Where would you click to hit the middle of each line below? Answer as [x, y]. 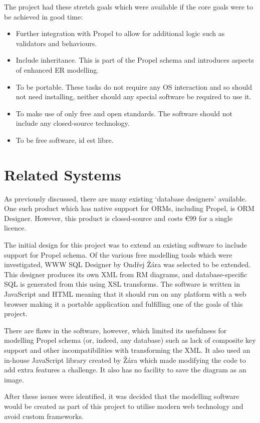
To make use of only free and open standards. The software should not [124, 113]
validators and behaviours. [56, 43]
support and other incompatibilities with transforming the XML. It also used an [127, 350]
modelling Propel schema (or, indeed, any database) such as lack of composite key [130, 340]
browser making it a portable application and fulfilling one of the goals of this [123, 303]
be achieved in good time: [44, 16]
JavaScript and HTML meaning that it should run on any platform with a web [125, 294]
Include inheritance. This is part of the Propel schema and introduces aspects [135, 60]
